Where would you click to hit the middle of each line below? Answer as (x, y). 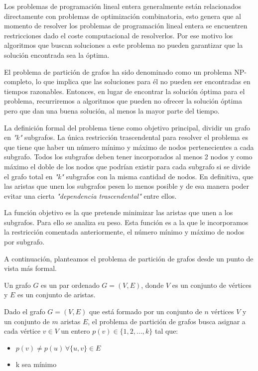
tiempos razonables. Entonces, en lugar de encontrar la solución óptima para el (125, 91)
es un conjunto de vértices (212, 285)
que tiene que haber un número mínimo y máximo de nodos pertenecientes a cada (129, 147)
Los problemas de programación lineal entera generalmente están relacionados (123, 6)
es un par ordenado (70, 285)
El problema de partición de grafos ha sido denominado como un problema (118, 71)
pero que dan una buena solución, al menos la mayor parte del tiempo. (112, 110)
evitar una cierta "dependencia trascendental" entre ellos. (90, 195)
